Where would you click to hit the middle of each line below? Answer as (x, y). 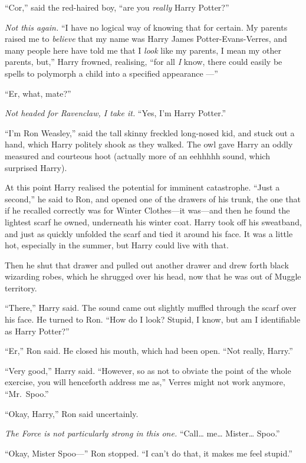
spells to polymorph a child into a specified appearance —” (111, 73)
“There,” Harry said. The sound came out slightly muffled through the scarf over (151, 308)
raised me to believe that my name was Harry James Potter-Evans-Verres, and (146, 39)
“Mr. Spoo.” (27, 394)
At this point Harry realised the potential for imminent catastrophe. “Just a (142, 187)
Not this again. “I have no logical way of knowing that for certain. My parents (146, 27)
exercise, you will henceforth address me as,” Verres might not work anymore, (145, 382)
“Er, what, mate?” (38, 93)
